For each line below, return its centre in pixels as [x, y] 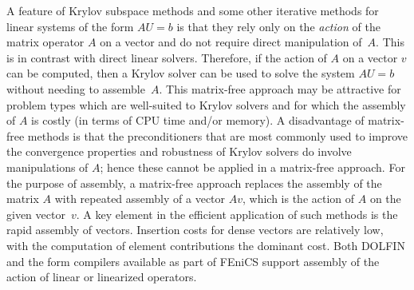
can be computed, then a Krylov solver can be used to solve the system [181, 73]
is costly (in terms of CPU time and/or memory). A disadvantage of [198, 120]
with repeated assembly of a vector [140, 199]
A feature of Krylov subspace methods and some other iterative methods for [193, 10]
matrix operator [45, 42]
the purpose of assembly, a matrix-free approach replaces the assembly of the [194, 183]
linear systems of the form [70, 26]
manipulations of [47, 167]
